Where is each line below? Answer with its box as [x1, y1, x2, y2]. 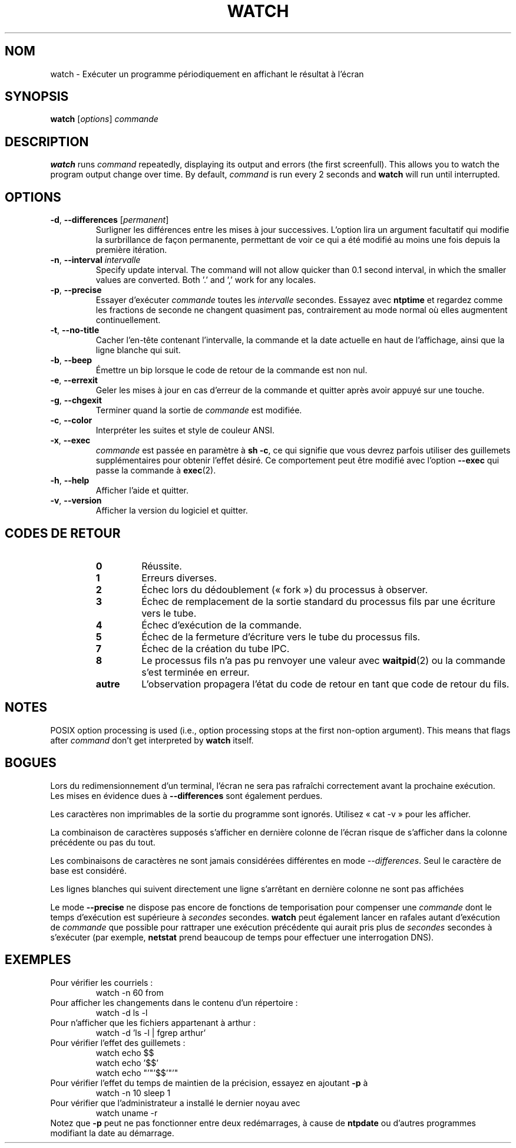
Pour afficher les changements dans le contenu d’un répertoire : [50, 997, 298, 1008]
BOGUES [5, 755, 57, 771]
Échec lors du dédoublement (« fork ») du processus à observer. [141, 583, 428, 596]
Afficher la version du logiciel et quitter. [95, 505, 248, 516]
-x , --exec [50, 435, 91, 446]
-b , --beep [50, 355, 92, 366]
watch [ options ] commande [50, 114, 158, 124]
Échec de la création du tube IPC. [141, 642, 290, 654]
